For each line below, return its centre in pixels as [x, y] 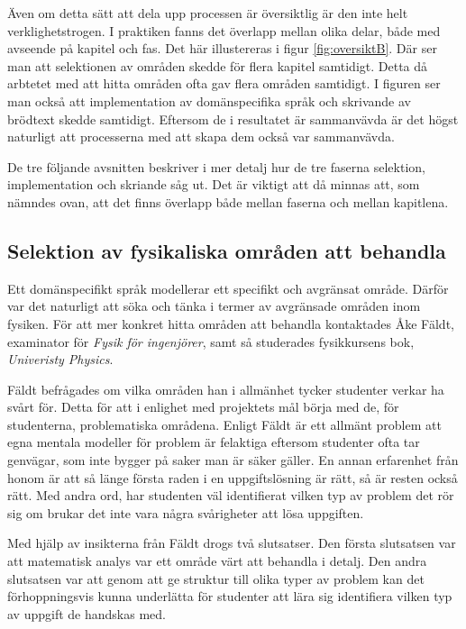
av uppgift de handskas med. [87, 613]
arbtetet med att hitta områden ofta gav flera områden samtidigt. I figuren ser [224, 83]
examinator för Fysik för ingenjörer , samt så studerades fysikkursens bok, [211, 341]
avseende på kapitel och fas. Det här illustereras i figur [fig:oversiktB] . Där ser [222, 48]
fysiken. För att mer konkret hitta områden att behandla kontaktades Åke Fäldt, [231, 323]
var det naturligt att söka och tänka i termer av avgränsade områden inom [214, 306]
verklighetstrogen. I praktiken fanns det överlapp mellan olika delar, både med [224, 30]
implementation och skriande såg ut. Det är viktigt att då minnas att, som [214, 184]
